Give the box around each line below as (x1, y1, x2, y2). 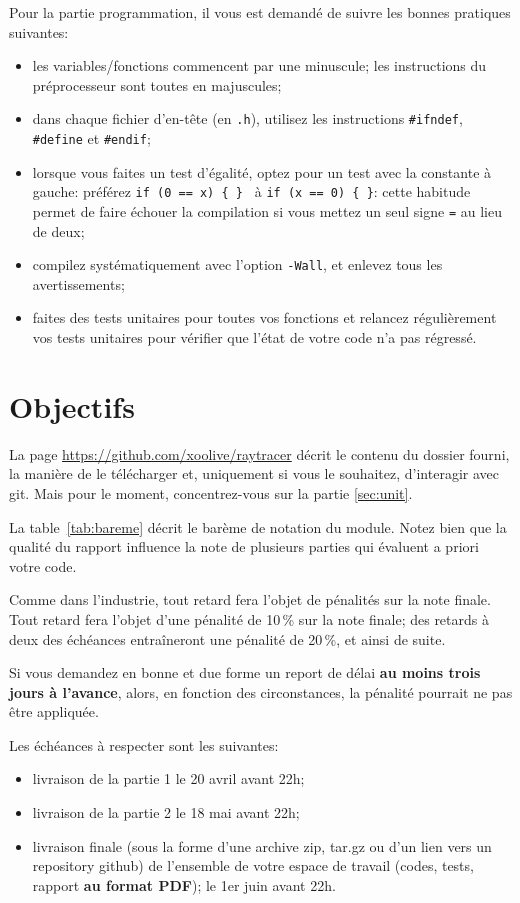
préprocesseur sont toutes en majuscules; (32, 74, 282, 95)
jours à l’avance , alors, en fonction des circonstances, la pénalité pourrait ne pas (9, 681, 513, 702)
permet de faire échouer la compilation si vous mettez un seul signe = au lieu (32, 200, 502, 221)
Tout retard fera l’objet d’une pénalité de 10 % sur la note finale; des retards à (9, 608, 489, 629)
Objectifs (9, 385, 135, 426)
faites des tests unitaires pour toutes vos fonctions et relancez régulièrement (32, 307, 497, 328)
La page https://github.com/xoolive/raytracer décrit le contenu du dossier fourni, (9, 443, 510, 464)
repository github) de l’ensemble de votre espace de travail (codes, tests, (32, 855, 474, 876)
